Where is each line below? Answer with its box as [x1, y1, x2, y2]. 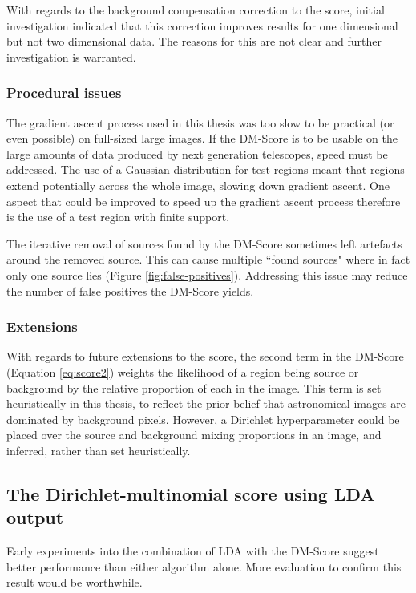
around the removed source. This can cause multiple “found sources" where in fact [6, 251, 410, 268]
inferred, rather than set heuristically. [6, 442, 191, 458]
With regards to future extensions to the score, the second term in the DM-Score [6, 348, 404, 365]
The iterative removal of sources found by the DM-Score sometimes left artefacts [6, 235, 402, 252]
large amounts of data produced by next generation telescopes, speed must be [6, 145, 388, 162]
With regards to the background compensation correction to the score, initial [6, 2, 385, 18]
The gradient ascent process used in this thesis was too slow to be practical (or [6, 114, 394, 131]
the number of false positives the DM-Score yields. [6, 282, 254, 299]
